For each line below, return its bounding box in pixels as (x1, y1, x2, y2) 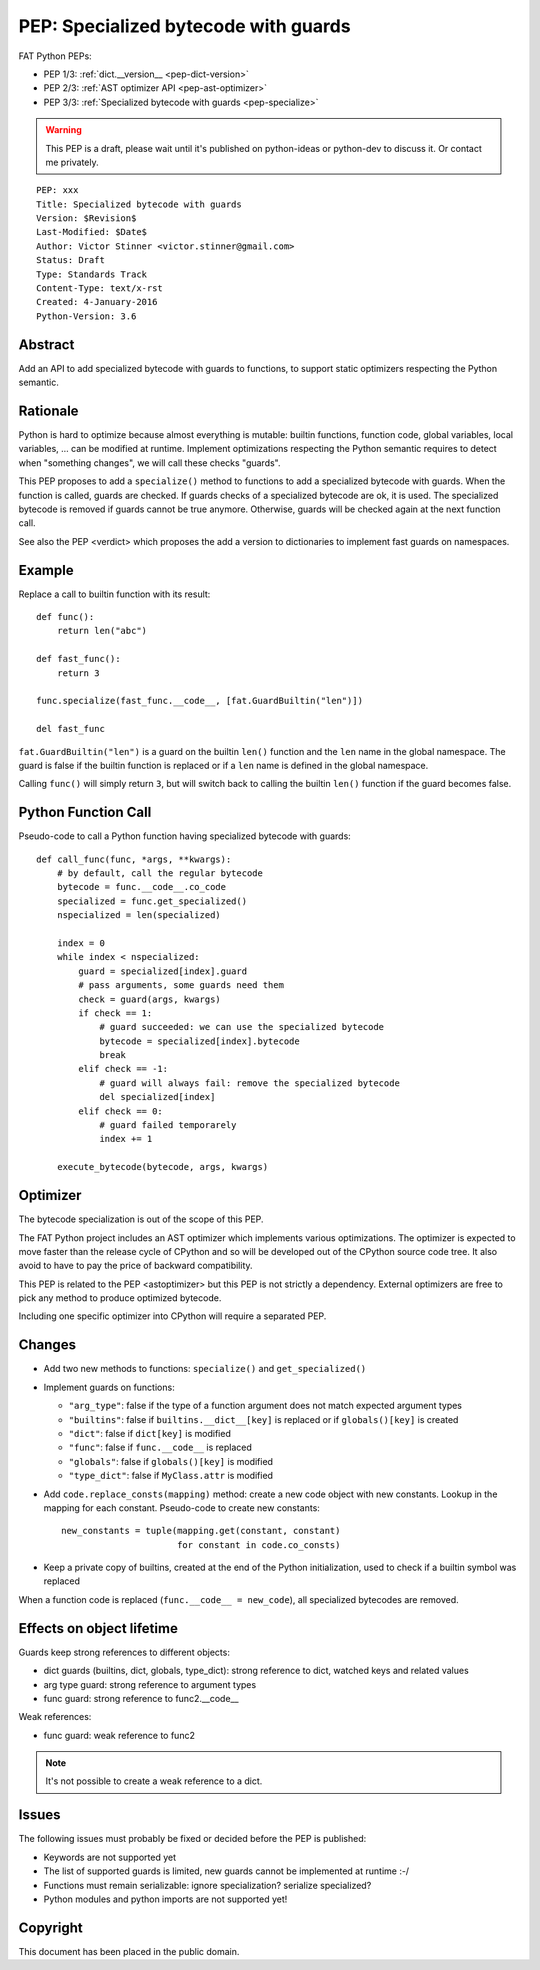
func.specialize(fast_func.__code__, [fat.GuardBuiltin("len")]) (36, 695, 364, 707)
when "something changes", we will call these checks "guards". (18, 456, 281, 469)
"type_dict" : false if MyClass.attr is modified (68, 1470, 274, 1482)
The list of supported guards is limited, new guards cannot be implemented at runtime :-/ (43, 1865, 410, 1877)
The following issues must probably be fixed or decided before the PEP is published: (18, 1833, 367, 1845)
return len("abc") (56, 625, 148, 637)
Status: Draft (36, 255, 105, 266)
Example (18, 561, 74, 579)
